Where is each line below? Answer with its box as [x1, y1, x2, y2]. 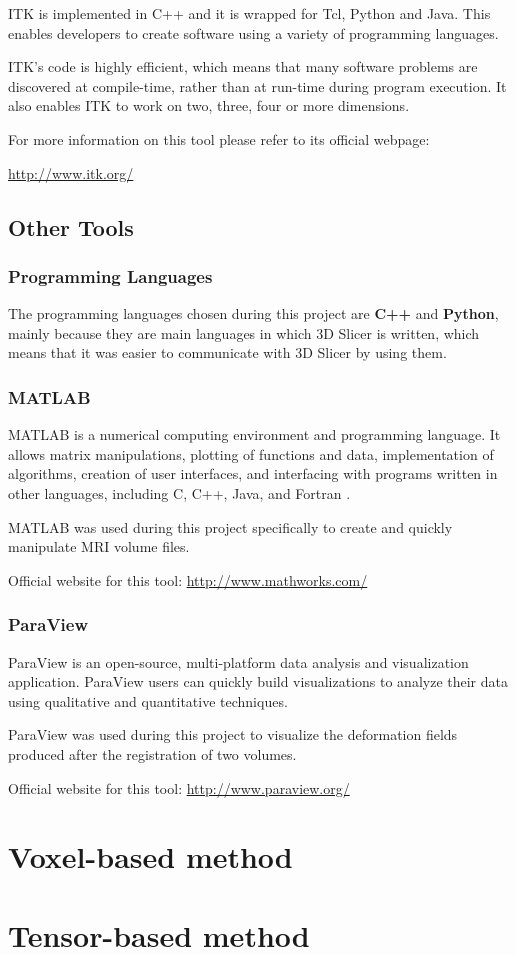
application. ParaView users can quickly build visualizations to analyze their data [8, 671, 508, 692]
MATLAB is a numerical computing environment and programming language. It [8, 424, 501, 445]
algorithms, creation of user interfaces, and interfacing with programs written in [8, 463, 498, 484]
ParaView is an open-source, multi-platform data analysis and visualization [8, 651, 469, 672]
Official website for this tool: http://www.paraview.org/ [8, 777, 350, 798]
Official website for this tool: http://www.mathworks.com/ [8, 569, 368, 590]
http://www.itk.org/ [8, 162, 134, 183]
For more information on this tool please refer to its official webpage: [8, 128, 430, 149]
